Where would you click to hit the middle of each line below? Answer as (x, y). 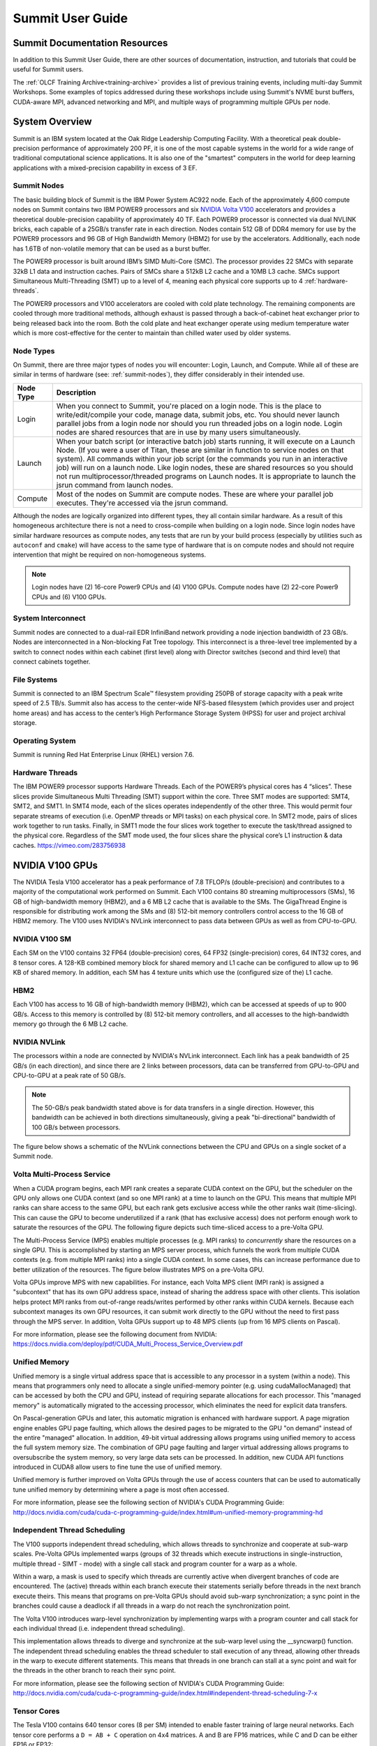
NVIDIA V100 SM (42, 939)
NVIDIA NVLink (39, 1042)
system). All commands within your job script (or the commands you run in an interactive (202, 459)
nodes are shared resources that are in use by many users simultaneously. (178, 432)
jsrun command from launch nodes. (115, 485)
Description (76, 393)
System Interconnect (50, 618)
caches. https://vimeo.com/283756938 (69, 845)
